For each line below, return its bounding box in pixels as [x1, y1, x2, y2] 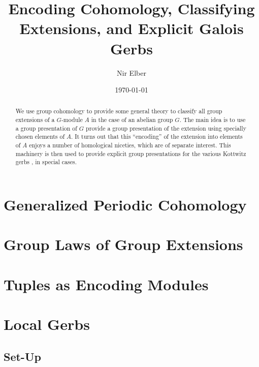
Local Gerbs [4, 314, 90, 334]
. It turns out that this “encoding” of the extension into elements [71, 132, 243, 141]
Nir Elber [117, 67, 146, 78]
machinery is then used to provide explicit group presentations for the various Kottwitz [15, 149, 246, 158]
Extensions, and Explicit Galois [19, 18, 244, 39]
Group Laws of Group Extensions [4, 234, 243, 255]
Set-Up [4, 348, 41, 364]
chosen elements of [15, 132, 65, 141]
